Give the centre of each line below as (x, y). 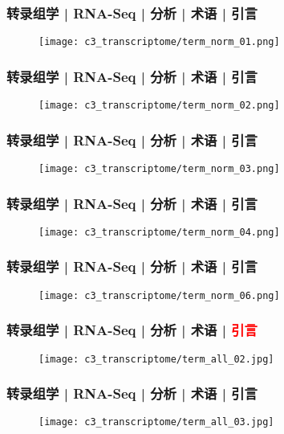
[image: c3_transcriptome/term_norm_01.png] (159, 42)
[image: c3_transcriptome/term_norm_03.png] (159, 168)
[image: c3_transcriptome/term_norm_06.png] (159, 295)
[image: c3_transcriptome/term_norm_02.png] (159, 106)
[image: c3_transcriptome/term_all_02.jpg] (156, 359)
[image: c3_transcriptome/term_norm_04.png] (159, 232)
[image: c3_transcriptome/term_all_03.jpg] (156, 422)
